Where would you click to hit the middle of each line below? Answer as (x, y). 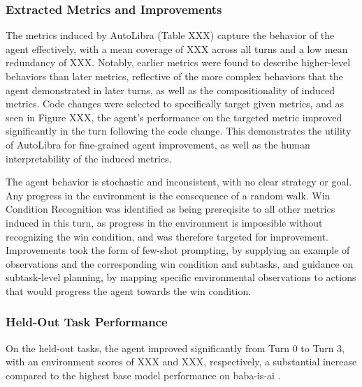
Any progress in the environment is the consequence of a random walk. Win (168, 195)
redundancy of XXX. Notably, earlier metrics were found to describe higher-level (178, 62)
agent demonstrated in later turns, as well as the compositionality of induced (171, 90)
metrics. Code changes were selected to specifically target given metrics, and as (175, 104)
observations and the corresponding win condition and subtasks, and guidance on (180, 263)
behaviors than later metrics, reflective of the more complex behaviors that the (174, 76)
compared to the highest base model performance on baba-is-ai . (143, 375)
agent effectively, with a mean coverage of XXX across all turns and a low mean (177, 48)
